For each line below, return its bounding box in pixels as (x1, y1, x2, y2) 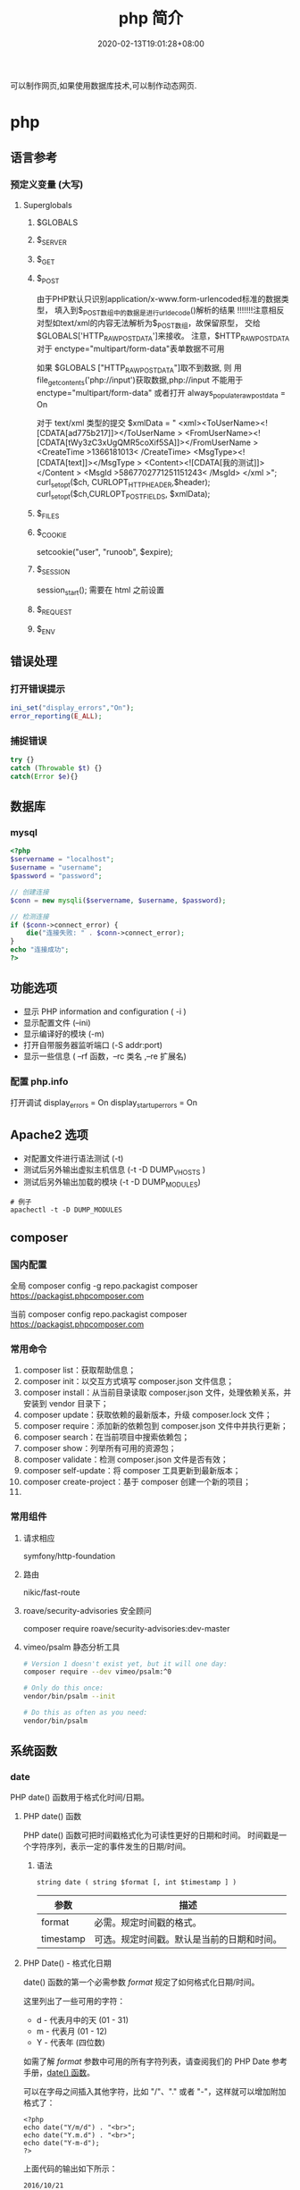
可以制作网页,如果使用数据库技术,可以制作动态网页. (10, 80, 197, 90)
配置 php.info (10, 1075, 69, 1087)
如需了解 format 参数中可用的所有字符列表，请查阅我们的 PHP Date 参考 (22, 2056, 288, 2067)
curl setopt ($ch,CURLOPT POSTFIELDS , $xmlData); (36, 488, 211, 501)
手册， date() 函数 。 (22, 2068, 95, 2078)
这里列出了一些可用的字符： (22, 1996, 126, 2007)
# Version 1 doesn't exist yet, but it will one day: (22, 1659, 228, 1668)
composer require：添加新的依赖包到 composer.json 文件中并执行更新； (22, 1421, 288, 1431)
